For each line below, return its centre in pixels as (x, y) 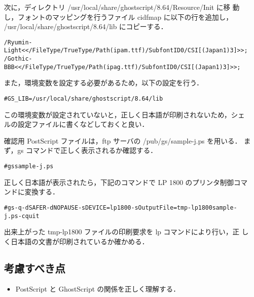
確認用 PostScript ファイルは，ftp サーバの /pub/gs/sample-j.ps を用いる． (123, 140)
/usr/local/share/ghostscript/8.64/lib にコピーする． (86, 26)
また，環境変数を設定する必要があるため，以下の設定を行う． (104, 83)
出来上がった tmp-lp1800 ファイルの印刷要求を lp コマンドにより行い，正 (122, 232)
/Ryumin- (18, 42)
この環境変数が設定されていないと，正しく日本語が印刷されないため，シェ (125, 114)
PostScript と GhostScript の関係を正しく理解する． (98, 288)
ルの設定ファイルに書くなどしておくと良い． (76, 124)
